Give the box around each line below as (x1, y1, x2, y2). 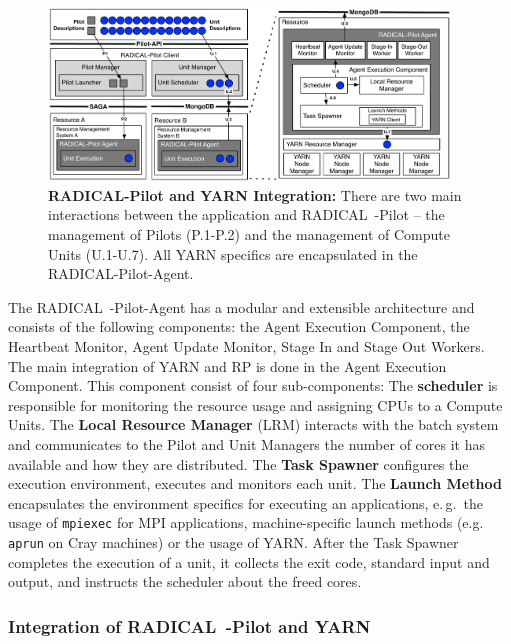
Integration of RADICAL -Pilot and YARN (8, 613, 371, 638)
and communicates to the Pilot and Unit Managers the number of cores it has (8, 433, 485, 454)
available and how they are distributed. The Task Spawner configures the (8, 453, 469, 474)
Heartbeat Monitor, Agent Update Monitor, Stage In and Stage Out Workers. (8, 335, 485, 356)
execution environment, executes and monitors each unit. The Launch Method (8, 473, 502, 494)
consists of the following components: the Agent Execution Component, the (8, 316, 470, 337)
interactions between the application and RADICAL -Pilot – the (48, 204, 445, 225)
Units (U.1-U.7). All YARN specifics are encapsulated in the (48, 243, 418, 264)
